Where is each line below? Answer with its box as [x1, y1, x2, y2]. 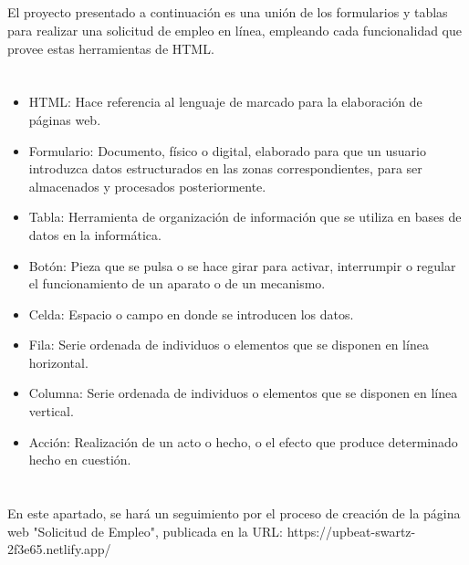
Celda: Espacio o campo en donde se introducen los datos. [28, 304, 354, 323]
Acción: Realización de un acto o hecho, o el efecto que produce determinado [28, 432, 458, 451]
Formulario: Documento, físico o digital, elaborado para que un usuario [28, 141, 426, 160]
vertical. [28, 402, 74, 421]
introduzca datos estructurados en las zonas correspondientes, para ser [28, 159, 422, 178]
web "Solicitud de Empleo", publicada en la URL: [7, 521, 283, 540]
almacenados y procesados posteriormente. [28, 176, 266, 195]
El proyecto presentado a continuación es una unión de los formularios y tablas [7, 3, 448, 22]
